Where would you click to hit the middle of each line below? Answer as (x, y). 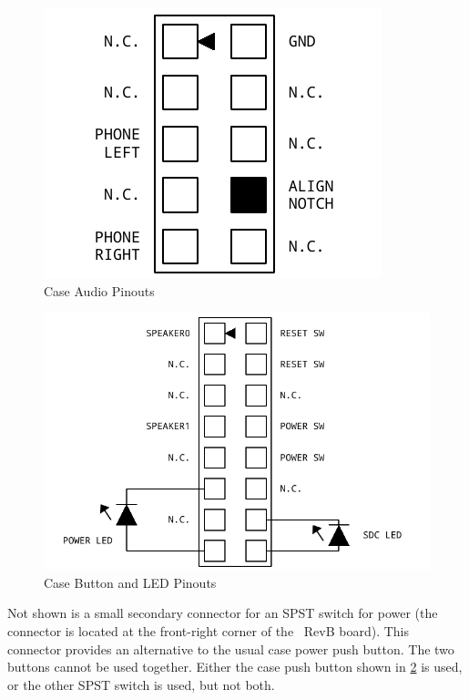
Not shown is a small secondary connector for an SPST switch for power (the (223, 613)
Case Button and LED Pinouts (130, 582)
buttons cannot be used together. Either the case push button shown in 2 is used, (235, 667)
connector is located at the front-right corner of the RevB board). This (208, 631)
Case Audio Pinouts (99, 290)
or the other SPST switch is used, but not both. (141, 684)
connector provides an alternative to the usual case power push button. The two (231, 649)
